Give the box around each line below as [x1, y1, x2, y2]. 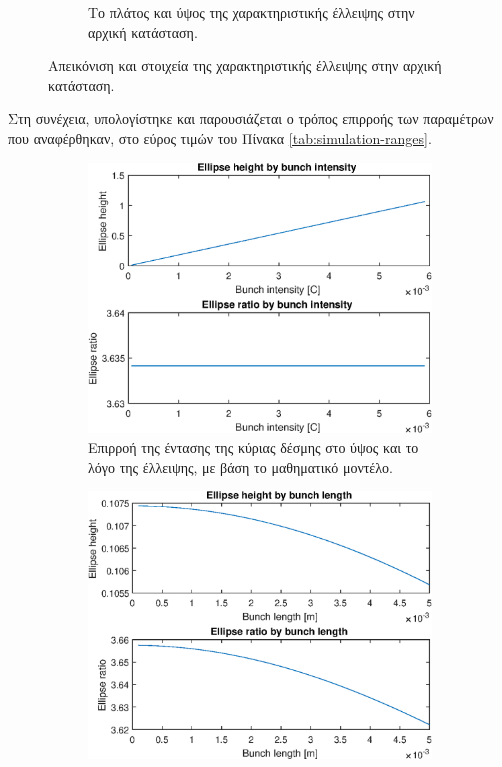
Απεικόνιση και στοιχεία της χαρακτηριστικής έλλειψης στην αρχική [48, 55, 442, 76]
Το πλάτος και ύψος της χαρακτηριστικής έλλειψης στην [88, 2, 415, 22]
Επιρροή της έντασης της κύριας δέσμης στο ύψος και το [88, 436, 419, 457]
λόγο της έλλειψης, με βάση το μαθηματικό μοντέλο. [88, 456, 393, 477]
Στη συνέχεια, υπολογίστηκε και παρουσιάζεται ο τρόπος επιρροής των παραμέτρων [8, 108, 494, 129]
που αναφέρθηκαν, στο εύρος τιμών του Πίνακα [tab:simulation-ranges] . [8, 127, 432, 148]
